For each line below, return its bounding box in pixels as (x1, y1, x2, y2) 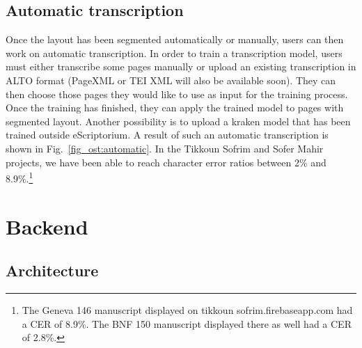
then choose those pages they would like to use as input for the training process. (6, 86, 348, 101)
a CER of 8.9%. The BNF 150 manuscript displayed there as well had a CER (22, 316, 352, 331)
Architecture (6, 260, 99, 281)
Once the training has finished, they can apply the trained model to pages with (6, 100, 344, 115)
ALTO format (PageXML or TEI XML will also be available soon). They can (6, 72, 336, 87)
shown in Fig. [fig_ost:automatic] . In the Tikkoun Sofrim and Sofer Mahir (6, 141, 324, 155)
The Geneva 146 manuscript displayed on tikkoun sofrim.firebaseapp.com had (22, 302, 353, 317)
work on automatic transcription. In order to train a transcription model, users (6, 45, 343, 60)
